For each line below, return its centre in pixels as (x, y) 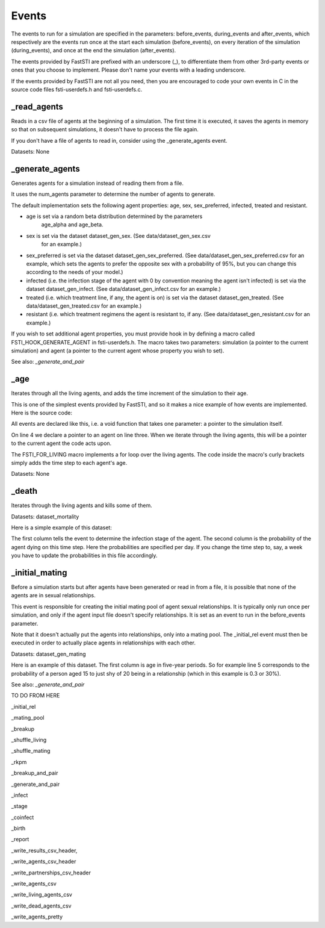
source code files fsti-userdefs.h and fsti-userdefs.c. (77, 89)
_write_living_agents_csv (42, 895)
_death (24, 491)
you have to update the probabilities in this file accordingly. (84, 556)
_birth (18, 829)
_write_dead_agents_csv (41, 906)
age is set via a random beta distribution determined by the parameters (114, 216)
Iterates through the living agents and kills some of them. (82, 505)
